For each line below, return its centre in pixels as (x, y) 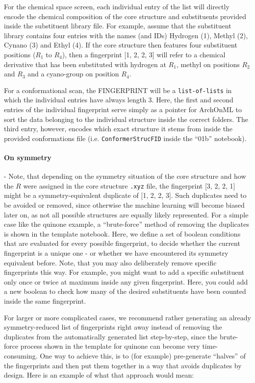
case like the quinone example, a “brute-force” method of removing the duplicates (127, 224)
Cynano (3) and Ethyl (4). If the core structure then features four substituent (121, 45)
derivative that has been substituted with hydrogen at (85, 64)
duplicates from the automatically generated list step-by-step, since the (111, 336)
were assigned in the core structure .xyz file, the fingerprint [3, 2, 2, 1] (129, 185)
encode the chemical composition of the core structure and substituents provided (125, 16)
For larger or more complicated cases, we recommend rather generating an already (127, 317)
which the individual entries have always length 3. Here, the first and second (119, 100)
